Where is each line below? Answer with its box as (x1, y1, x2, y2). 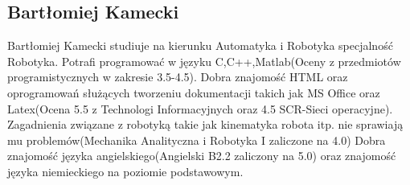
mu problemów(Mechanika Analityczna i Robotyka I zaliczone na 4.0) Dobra (7, 131, 386, 148)
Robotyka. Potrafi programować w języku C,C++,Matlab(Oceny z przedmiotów (7, 52, 401, 69)
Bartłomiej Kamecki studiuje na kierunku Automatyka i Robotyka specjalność (7, 37, 393, 54)
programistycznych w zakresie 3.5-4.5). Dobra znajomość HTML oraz (7, 68, 348, 85)
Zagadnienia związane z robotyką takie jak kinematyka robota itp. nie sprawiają (7, 116, 404, 133)
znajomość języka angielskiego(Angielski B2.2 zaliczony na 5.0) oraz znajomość (7, 147, 396, 164)
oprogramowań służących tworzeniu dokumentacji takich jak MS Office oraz (7, 84, 380, 101)
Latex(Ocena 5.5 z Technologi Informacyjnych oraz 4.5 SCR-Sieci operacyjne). (7, 100, 393, 117)
